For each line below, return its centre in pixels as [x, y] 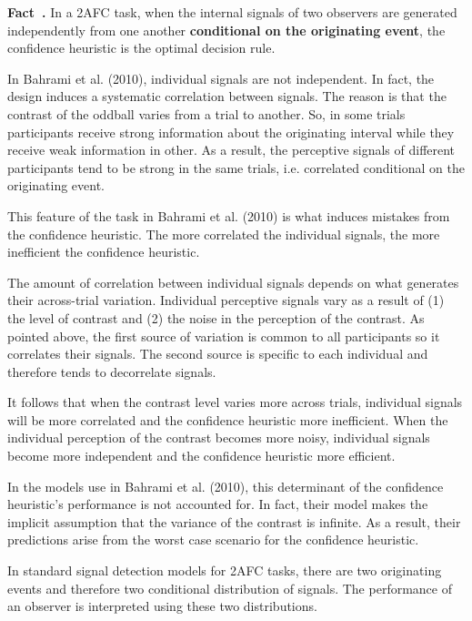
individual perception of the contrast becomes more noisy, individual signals [219, 438]
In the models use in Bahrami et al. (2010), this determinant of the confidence [226, 486]
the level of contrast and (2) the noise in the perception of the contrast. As [216, 317]
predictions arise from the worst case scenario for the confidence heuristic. [213, 540]
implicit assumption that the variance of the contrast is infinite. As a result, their [234, 521]
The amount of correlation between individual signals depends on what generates [233, 282]
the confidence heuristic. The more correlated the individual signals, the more [224, 234]
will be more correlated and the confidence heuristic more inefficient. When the [228, 419]
